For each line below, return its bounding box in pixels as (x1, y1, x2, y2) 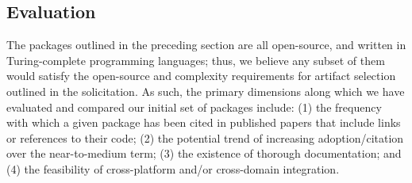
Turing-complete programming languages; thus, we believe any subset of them (6, 51, 385, 68)
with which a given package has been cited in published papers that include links (6, 114, 401, 131)
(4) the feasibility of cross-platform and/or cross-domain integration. (6, 160, 340, 177)
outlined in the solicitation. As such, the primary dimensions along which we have (6, 82, 405, 99)
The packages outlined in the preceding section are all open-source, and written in (6, 36, 406, 53)
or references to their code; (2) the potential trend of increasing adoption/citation (6, 129, 404, 146)
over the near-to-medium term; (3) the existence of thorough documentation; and (6, 145, 402, 162)
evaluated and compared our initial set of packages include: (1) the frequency (6, 98, 382, 115)
